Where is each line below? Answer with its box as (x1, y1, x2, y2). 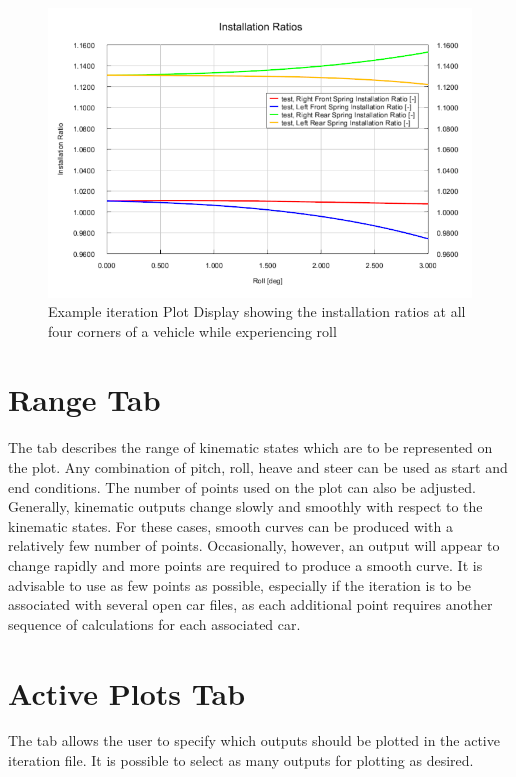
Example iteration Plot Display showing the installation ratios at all (48, 301, 466, 322)
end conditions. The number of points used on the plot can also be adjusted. (8, 476, 476, 497)
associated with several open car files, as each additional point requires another (8, 594, 493, 615)
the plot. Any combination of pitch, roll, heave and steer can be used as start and (8, 457, 508, 478)
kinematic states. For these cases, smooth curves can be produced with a (8, 515, 453, 536)
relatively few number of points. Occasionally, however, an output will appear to (8, 535, 500, 556)
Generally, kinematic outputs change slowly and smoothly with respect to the (8, 496, 483, 517)
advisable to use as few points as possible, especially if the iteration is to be (8, 574, 472, 595)
